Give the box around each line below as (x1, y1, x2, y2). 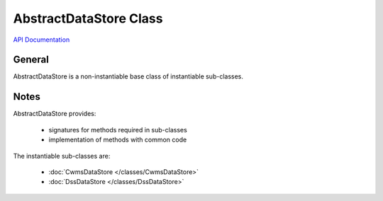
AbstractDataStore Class (13, 11, 163, 26)
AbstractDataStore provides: (13, 110, 96, 118)
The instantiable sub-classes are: (13, 151, 111, 160)
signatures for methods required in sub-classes (48, 125, 187, 134)
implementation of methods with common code (48, 135, 187, 144)
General (13, 54, 50, 66)
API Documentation (13, 35, 70, 44)
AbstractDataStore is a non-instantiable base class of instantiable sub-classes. (13, 72, 244, 81)
